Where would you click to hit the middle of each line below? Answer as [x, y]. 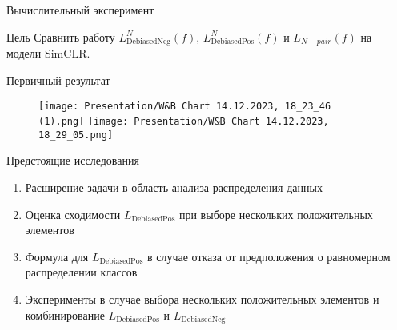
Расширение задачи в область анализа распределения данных [174, 187]
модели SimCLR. [48, 53]
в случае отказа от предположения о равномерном [269, 256]
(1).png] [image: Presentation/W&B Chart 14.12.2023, [184, 122]
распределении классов [81, 272]
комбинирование [65, 314]
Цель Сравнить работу [61, 36]
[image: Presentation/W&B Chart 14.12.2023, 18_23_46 [185, 106]
